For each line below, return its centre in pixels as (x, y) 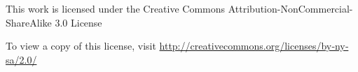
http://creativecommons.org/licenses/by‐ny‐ (254, 46)
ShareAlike (29, 22)
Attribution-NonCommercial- (290, 8)
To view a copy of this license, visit (81, 46)
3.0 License (78, 22)
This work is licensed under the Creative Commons (116, 8)
